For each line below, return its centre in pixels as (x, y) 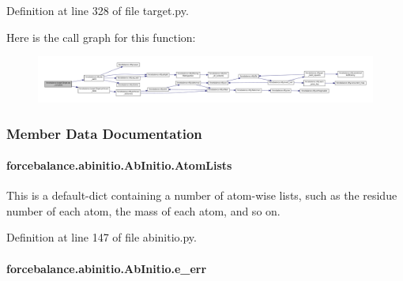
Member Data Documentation (104, 133)
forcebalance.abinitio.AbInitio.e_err (107, 268)
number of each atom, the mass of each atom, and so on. (143, 210)
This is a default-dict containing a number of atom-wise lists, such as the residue (202, 195)
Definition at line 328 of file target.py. (98, 10)
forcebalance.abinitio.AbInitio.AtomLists (119, 165)
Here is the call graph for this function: (101, 37)
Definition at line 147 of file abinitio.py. (102, 237)
